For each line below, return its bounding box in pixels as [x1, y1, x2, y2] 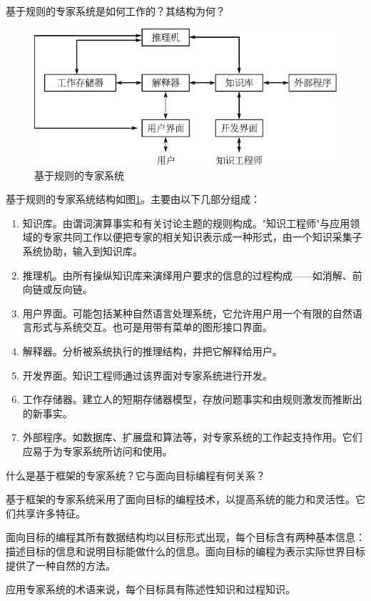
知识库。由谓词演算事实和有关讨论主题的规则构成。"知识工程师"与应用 [22, 215, 350, 230]
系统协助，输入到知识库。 [22, 244, 143, 258]
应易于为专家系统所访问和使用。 [22, 443, 173, 458]
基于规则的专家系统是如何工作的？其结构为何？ [6, 4, 225, 18]
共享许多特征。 [15, 505, 86, 520]
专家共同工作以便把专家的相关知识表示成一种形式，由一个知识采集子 [42, 229, 362, 244]
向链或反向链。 [22, 282, 93, 297]
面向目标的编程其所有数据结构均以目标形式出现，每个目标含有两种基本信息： [6, 530, 365, 545]
